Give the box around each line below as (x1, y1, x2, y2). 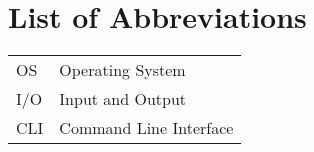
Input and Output (59, 87, 187, 111)
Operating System (59, 58, 186, 82)
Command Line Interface (59, 116, 234, 140)
